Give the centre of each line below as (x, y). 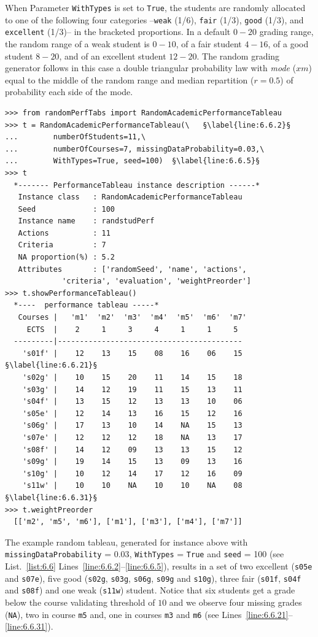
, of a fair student (209, 43)
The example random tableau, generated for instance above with (126, 542)
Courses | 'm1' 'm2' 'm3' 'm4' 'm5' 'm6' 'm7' (132, 318)
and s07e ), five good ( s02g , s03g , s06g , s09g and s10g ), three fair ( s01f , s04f (153, 578)
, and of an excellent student (113, 56)
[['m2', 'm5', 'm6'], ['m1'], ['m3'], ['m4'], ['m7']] (128, 522)
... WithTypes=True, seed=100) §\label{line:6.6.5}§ (133, 161)
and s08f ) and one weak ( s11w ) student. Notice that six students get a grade (150, 590)
